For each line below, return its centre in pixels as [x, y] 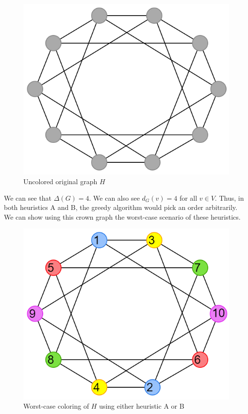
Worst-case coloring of [56, 406]
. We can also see [114, 198]
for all [188, 198]
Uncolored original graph [60, 181]
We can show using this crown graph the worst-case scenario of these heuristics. [122, 216]
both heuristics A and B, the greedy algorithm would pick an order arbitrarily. [121, 207]
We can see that [28, 198]
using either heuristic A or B [142, 406]
